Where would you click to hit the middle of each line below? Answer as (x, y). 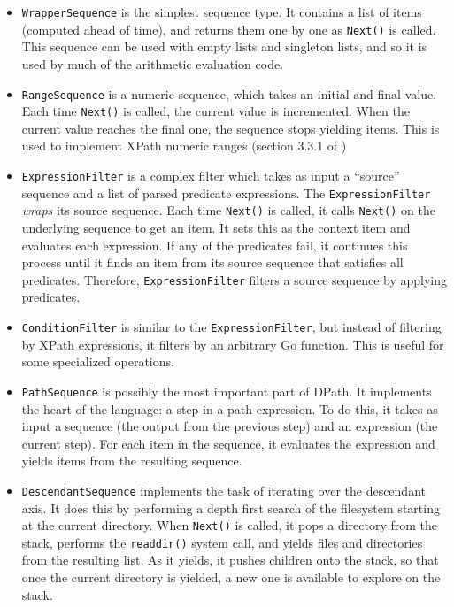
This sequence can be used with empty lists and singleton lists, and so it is (224, 46)
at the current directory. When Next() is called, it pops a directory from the (230, 525)
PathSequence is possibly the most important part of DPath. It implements (227, 391)
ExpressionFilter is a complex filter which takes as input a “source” (211, 175)
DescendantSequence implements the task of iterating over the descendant (223, 490)
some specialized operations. (98, 361)
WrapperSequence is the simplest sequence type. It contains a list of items (222, 12)
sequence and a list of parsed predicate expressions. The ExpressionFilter (226, 192)
